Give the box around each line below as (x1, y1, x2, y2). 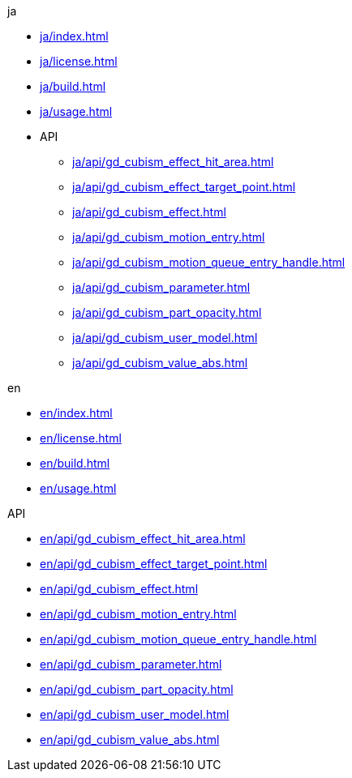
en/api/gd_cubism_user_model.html (40, 707, 230, 721)
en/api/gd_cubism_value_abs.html (40, 733, 220, 746)
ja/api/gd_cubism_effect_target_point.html (72, 180, 296, 194)
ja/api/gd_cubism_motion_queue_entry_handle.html (72, 255, 346, 269)
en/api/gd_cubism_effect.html (40, 582, 199, 596)
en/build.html (40, 456, 110, 470)
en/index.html (40, 406, 113, 420)
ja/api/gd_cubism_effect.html (72, 205, 226, 219)
